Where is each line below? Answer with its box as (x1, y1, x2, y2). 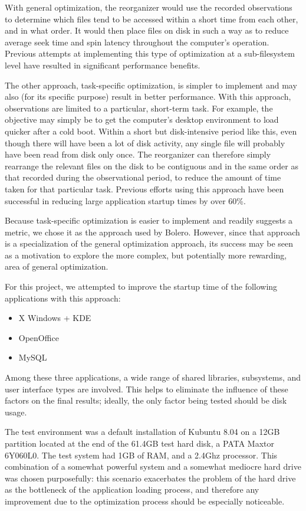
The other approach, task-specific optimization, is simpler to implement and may (5, 78, 297, 91)
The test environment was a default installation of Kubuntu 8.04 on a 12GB (5, 425, 280, 438)
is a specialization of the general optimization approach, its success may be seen (5, 237, 294, 250)
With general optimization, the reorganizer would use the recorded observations (5, 1, 292, 13)
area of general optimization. (5, 260, 108, 273)
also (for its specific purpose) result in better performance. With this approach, (5, 90, 291, 103)
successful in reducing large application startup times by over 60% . (5, 194, 246, 207)
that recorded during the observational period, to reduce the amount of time (5, 171, 281, 184)
